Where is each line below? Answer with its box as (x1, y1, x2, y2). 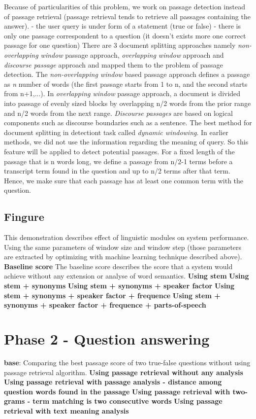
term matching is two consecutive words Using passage (32, 396, 223, 406)
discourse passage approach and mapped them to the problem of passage (4, 59, 223, 70)
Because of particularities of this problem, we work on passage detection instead (4, 1, 245, 11)
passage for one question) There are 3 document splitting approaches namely (4, 40, 236, 50)
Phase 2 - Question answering (4, 329, 210, 349)
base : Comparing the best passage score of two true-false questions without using (4, 357, 251, 367)
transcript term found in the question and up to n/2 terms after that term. (4, 166, 230, 176)
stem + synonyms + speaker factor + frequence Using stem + (4, 290, 221, 300)
